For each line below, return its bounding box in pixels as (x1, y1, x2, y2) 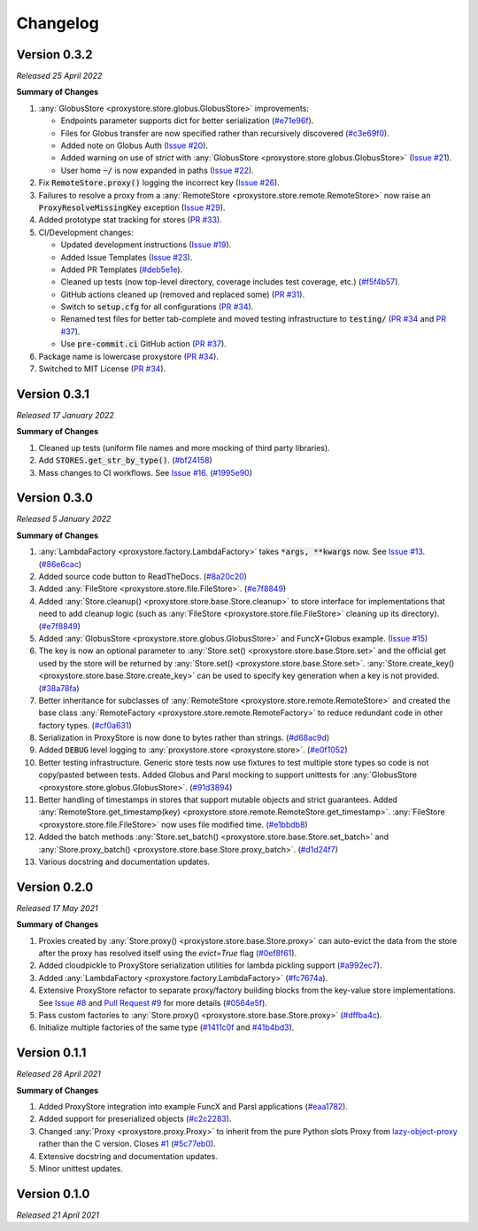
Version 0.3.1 (16, 386, 90, 401)
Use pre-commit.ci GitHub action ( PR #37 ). (60, 339, 227, 349)
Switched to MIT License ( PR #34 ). (38, 363, 166, 374)
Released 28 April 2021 (16, 1069, 101, 1079)
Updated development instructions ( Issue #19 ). (60, 239, 232, 250)
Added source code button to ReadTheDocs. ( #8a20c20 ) (38, 571, 248, 581)
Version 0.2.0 (16, 879, 94, 894)
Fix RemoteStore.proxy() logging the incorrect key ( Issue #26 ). (38, 177, 281, 188)
